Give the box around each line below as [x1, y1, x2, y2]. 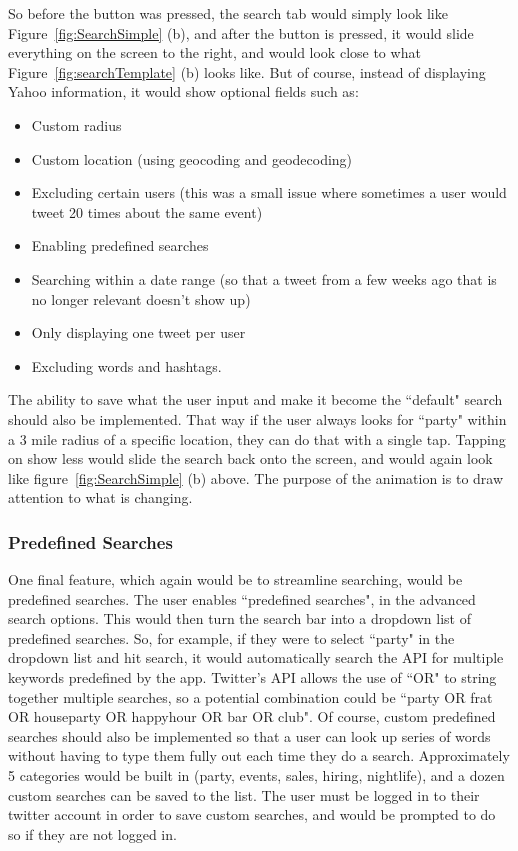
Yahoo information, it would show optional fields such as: [8, 81, 359, 102]
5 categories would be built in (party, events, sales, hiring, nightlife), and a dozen [8, 765, 505, 786]
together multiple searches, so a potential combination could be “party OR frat [8, 686, 493, 707]
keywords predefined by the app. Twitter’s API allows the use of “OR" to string [8, 667, 497, 688]
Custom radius [31, 114, 122, 135]
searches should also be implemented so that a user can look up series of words [8, 725, 491, 746]
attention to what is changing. [8, 487, 193, 508]
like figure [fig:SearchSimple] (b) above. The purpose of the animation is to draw [8, 467, 504, 488]
